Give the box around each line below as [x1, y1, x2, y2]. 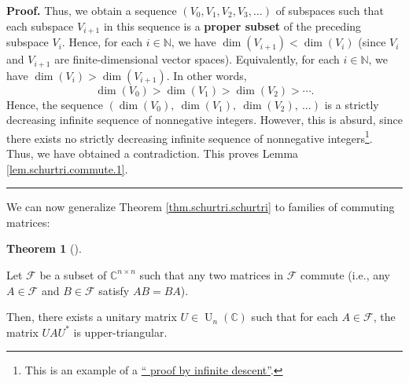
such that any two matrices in [139, 266, 284, 283]
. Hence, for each [61, 34, 143, 50]
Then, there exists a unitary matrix [6, 308, 177, 325]
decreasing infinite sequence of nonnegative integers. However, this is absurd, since [6, 111, 403, 128]
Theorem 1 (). [6, 240, 82, 257]
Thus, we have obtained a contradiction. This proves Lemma [6, 144, 299, 161]
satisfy [98, 282, 130, 298]
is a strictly [324, 96, 379, 112]
